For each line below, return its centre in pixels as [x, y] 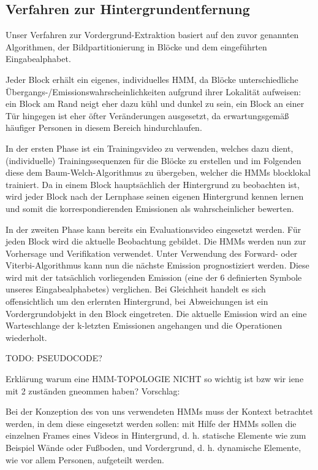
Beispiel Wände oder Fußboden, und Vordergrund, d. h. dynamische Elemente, [153, 448]
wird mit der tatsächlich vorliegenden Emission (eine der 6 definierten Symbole [154, 277]
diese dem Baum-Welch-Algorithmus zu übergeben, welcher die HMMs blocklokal [158, 172]
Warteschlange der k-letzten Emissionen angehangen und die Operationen [144, 325]
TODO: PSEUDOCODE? [54, 358]
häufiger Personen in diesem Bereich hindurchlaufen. [104, 127]
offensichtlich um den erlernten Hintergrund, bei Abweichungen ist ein [137, 301]
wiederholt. [26, 337]
